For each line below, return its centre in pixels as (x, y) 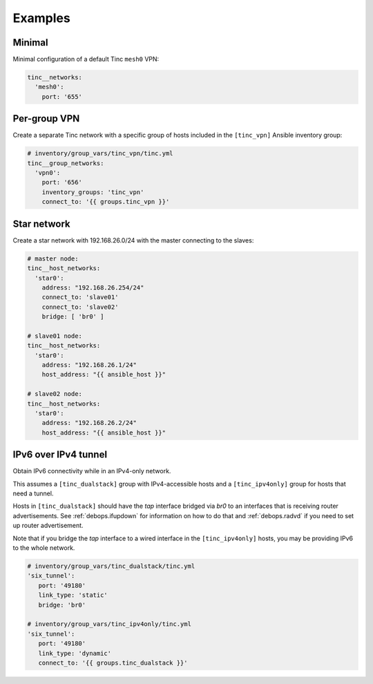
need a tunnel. (33, 493)
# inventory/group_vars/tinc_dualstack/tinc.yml (111, 566)
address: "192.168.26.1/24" (89, 365)
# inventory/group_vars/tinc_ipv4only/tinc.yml (109, 624)
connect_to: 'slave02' (80, 307)
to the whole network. (44, 548)
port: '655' (62, 96)
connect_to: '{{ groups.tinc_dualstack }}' (113, 663)
